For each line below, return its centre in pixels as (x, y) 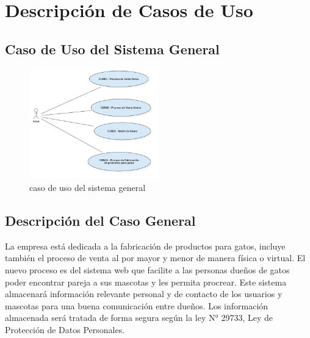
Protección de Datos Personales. (65, 329)
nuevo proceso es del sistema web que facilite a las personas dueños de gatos (147, 269)
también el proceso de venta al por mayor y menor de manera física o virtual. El (155, 258)
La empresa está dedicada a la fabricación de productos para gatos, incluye (145, 246)
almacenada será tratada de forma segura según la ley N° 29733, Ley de (139, 318)
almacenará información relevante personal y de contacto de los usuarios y (144, 294)
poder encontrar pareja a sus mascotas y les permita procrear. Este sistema (146, 282)
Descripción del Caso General (100, 220)
